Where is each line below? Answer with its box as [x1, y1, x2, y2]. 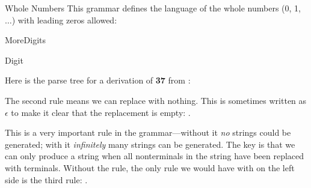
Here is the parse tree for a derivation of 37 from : [5, 74, 191, 86]
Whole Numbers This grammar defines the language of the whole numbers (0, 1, [5, 2, 301, 14]
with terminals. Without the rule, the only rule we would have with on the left [5, 161, 295, 174]
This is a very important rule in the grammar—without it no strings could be [5, 126, 291, 139]
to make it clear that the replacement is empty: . [11, 106, 191, 118]
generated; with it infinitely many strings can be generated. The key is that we [5, 138, 295, 150]
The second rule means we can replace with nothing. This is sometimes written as [5, 94, 307, 106]
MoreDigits [5, 34, 46, 46]
